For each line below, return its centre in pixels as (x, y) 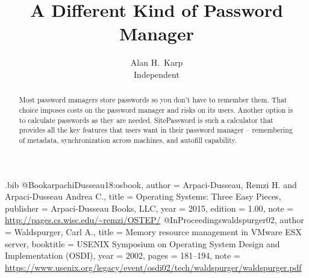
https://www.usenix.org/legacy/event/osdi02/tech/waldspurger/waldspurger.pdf (153, 267)
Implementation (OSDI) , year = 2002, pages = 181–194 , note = (123, 255)
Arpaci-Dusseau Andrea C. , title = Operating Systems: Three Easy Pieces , (143, 196)
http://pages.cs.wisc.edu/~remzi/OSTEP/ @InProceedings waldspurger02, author (154, 220)
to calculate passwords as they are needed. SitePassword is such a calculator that (146, 120)
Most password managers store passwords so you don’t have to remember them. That (153, 100)
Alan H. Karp (157, 62)
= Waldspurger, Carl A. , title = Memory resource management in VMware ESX (153, 231)
